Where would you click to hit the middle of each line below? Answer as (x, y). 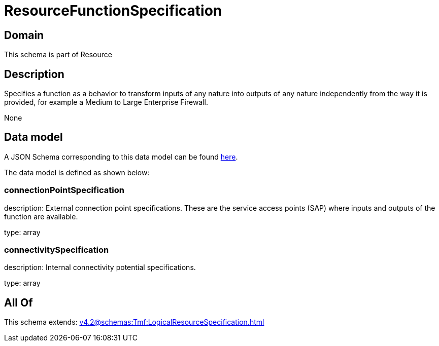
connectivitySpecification (57, 249)
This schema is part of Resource (58, 55)
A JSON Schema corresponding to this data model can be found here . (121, 157)
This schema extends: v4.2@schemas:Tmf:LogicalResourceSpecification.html (134, 322)
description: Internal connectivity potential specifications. (100, 267)
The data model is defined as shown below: (77, 172)
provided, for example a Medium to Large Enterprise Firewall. (106, 102)
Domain (24, 35)
